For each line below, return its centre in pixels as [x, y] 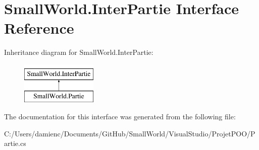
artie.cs [15, 143]
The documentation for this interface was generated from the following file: [120, 117]
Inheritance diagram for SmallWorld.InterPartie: [79, 52]
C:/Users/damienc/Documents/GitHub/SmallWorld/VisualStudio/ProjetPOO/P [130, 133]
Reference [39, 28]
